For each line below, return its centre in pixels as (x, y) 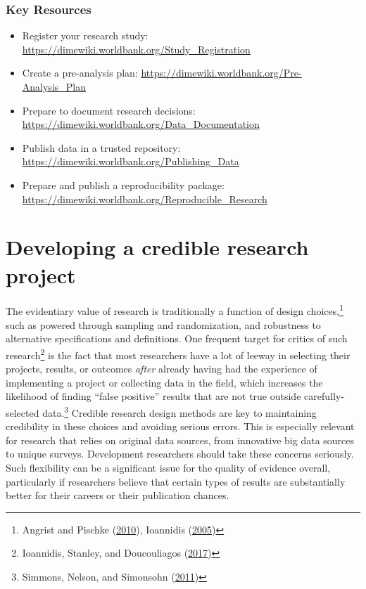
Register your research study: (85, 35)
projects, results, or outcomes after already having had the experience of (162, 369)
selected (23, 412)
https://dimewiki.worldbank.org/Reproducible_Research (145, 199)
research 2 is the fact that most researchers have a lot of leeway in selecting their (178, 354)
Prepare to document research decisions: (109, 110)
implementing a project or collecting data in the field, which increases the (164, 382)
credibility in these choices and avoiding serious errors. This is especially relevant (180, 426)
